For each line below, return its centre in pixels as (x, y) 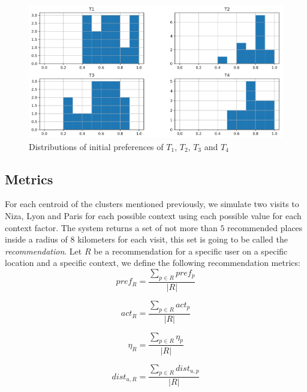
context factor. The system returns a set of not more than (111, 227)
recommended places (265, 227)
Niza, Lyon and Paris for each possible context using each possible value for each (153, 216)
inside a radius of (36, 239)
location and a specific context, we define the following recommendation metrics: (153, 263)
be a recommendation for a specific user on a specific (191, 251)
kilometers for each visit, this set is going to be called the (183, 239)
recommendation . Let (43, 251)
